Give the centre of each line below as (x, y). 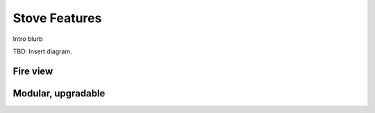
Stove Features (57, 18)
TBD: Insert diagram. (42, 51)
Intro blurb (28, 39)
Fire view (33, 71)
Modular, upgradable (59, 93)
